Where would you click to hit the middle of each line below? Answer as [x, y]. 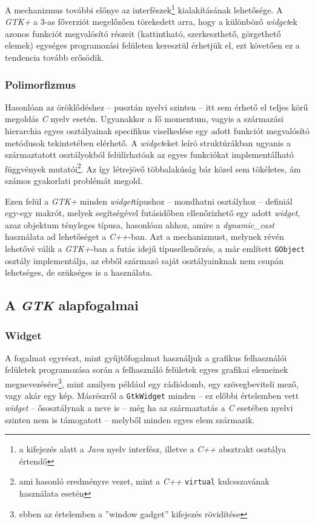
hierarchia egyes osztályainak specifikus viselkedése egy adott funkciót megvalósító [157, 131]
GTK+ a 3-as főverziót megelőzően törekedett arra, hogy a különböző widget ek [151, 22]
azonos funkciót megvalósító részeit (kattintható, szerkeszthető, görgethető [143, 33]
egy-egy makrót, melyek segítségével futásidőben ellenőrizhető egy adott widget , [152, 213]
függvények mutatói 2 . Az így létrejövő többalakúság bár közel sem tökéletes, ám [153, 168]
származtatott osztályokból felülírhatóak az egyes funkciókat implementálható [149, 155]
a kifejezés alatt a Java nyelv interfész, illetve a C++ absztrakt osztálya [153, 449]
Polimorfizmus [40, 84]
